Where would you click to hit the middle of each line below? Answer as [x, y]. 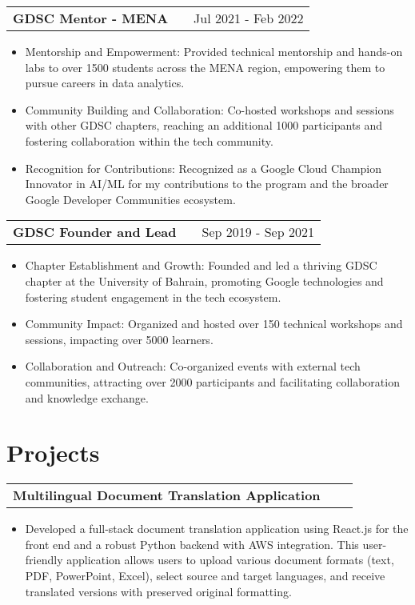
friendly [44, 560]
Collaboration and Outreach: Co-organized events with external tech [193, 366]
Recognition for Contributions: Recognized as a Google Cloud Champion [204, 168]
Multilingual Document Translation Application [167, 495]
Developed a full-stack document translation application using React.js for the [217, 529]
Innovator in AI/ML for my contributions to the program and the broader [207, 184]
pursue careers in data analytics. [105, 83]
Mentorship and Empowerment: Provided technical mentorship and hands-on [214, 51]
